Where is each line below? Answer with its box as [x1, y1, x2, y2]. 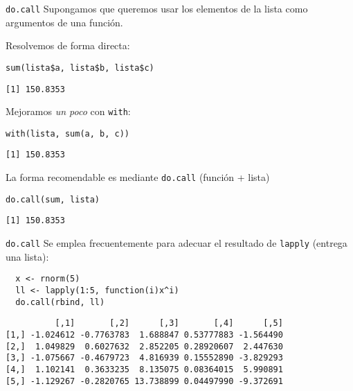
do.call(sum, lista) [6, 194, 100, 205]
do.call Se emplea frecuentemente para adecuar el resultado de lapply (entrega [6, 236, 347, 250]
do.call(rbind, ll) [15, 297, 105, 307]
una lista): [6, 249, 49, 263]
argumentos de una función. [6, 15, 123, 29]
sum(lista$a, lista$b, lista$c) [6, 62, 154, 73]
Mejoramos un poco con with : [6, 104, 131, 119]
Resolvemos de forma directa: [6, 38, 130, 53]
